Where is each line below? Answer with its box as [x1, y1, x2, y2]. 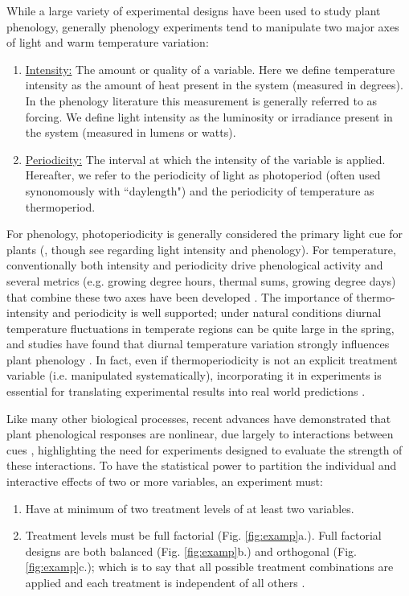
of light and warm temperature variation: [6, 34, 209, 51]
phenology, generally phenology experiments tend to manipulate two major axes [6, 18, 399, 35]
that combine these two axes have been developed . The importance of [6, 288, 353, 305]
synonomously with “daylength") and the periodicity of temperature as [25, 182, 374, 199]
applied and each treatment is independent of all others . [25, 574, 305, 590]
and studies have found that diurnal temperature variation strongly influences [6, 335, 390, 352]
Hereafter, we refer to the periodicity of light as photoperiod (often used [25, 166, 381, 183]
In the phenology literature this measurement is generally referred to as [25, 92, 378, 109]
